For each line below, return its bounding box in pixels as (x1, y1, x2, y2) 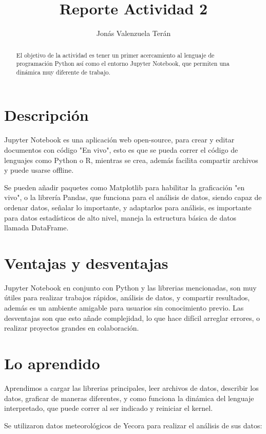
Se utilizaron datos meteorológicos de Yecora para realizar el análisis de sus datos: (4, 420, 262, 430)
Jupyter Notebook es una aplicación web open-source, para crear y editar (4, 134, 235, 145)
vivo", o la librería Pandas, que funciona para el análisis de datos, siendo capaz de (4, 192, 262, 203)
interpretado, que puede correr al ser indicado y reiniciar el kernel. (4, 403, 213, 413)
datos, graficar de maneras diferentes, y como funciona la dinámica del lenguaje (4, 392, 254, 403)
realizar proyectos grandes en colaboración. (4, 322, 139, 333)
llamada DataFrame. (4, 222, 69, 233)
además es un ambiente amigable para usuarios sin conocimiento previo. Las (4, 302, 244, 313)
